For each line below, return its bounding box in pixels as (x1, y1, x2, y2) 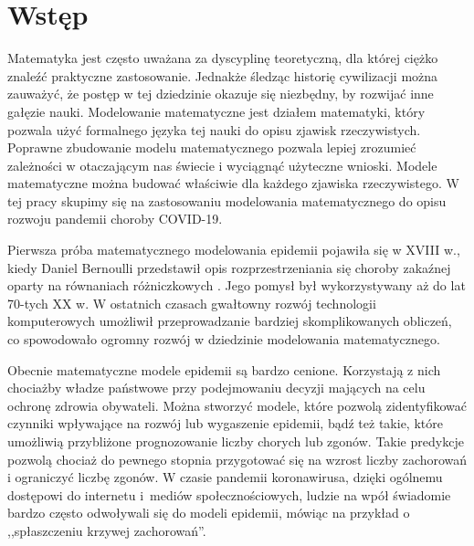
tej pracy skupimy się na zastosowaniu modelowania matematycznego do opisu (7, 191, 447, 210)
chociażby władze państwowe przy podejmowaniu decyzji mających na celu (7, 378, 426, 397)
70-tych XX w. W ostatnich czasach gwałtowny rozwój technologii (7, 293, 376, 312)
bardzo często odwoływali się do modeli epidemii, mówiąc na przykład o (7, 503, 410, 522)
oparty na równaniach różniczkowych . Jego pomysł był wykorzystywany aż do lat (7, 276, 466, 295)
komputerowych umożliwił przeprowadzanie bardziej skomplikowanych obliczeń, (7, 311, 452, 331)
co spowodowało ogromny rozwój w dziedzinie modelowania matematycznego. (7, 330, 440, 349)
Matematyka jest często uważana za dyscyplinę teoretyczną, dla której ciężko (7, 48, 438, 68)
